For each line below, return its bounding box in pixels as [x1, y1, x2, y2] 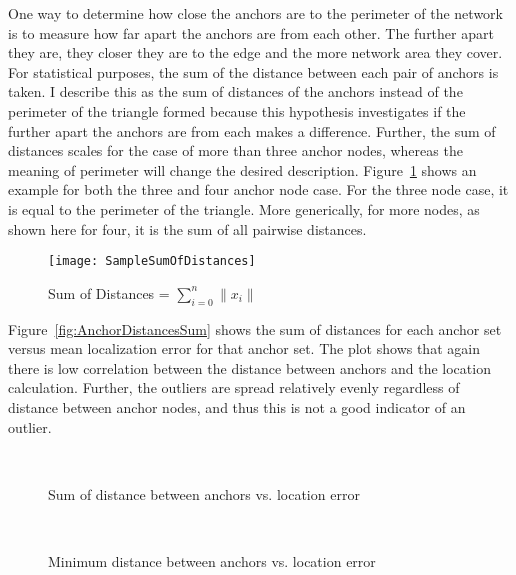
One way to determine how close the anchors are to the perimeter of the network [8, 3, 503, 23]
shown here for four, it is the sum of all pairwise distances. [8, 218, 367, 239]
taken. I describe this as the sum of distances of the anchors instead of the [8, 81, 463, 102]
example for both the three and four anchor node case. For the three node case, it [8, 179, 509, 200]
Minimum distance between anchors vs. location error [48, 550, 376, 571]
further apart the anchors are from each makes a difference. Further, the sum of [8, 120, 496, 141]
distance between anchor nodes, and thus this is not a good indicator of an [8, 396, 466, 417]
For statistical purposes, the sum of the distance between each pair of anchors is [8, 61, 499, 82]
